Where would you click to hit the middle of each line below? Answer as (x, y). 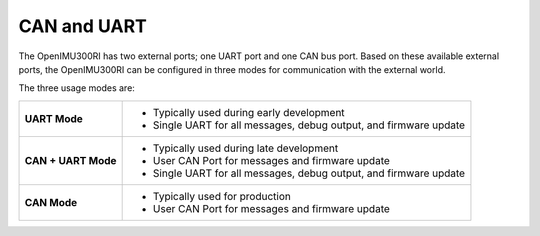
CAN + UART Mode (70, 160)
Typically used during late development (245, 148)
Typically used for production (222, 196)
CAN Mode (51, 202)
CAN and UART (82, 26)
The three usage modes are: (76, 88)
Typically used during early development (248, 112)
